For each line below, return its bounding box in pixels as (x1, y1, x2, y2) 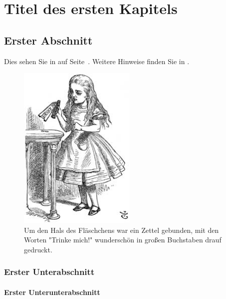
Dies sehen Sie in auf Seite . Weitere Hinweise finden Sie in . (4, 56, 190, 66)
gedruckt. (24, 244, 52, 254)
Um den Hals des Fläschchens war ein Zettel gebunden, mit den (24, 224, 219, 235)
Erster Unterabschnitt (4, 265, 95, 278)
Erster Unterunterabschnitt (4, 286, 100, 297)
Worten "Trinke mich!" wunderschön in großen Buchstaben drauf (24, 234, 222, 245)
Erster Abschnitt (4, 32, 93, 48)
